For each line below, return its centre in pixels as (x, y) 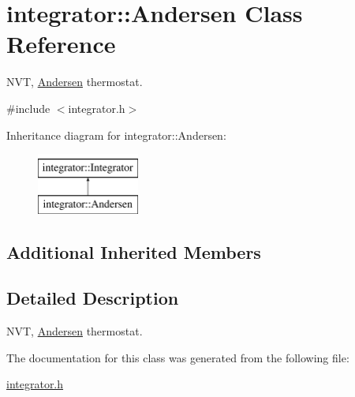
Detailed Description (93, 298)
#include (28, 108)
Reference (61, 44)
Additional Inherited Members (134, 251)
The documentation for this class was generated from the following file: (178, 357)
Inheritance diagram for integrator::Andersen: (116, 135)
